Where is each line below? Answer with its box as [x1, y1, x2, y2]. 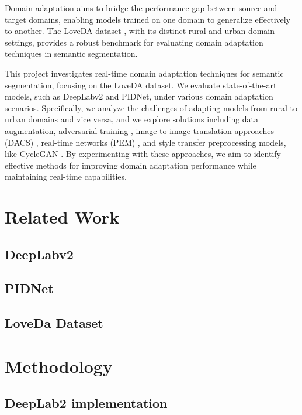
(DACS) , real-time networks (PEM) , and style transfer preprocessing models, [5, 136, 286, 148]
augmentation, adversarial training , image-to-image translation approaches [5, 124, 274, 136]
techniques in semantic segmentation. [5, 47, 138, 60]
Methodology [5, 354, 113, 378]
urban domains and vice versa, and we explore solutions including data [5, 113, 259, 125]
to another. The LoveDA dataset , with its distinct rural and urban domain [5, 25, 275, 37]
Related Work [5, 205, 120, 229]
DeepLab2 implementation [5, 394, 168, 412]
